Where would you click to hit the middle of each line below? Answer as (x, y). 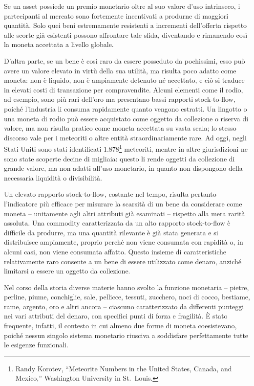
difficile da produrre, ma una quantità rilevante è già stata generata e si (111, 232)
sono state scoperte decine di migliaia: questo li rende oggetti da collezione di (119, 158)
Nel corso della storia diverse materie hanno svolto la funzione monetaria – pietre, (127, 287)
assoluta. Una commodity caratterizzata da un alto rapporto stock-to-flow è (117, 223)
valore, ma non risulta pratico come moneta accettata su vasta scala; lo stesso (120, 128)
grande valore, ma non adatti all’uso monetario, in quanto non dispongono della (123, 168)
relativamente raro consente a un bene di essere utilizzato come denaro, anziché (123, 261)
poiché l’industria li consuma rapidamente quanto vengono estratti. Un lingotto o (126, 108)
